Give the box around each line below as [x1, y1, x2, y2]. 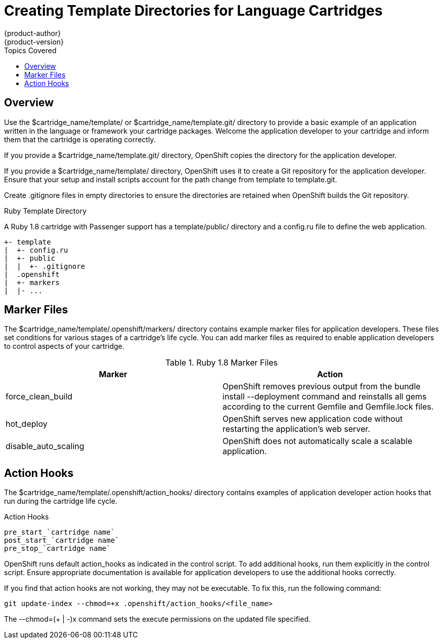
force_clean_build [6, 391, 73, 402]
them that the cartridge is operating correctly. [4, 135, 156, 144]
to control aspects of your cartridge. [4, 342, 124, 351]
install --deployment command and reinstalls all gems [223, 391, 427, 402]
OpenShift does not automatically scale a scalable [223, 436, 413, 447]
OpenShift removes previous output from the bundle [223, 381, 421, 392]
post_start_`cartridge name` [4, 536, 119, 545]
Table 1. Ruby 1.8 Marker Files [165, 357, 278, 368]
